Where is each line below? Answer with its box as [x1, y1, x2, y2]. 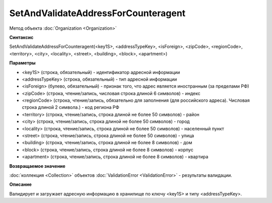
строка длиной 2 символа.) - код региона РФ [22, 104, 119, 110]
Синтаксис [9, 34, 34, 40]
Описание [9, 181, 32, 187]
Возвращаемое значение [9, 163, 65, 169]
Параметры [9, 60, 36, 66]
